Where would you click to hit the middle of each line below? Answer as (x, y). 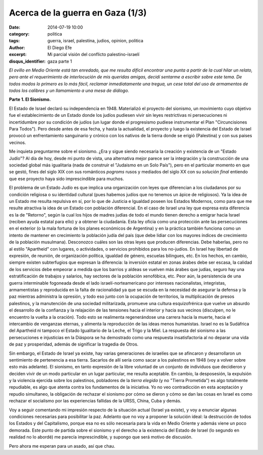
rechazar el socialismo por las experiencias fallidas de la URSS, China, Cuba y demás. (95, 401)
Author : (17, 47)
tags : (14, 41)
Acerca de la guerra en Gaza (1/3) (78, 13)
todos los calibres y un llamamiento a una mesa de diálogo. (69, 91)
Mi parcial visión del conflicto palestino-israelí (94, 55)
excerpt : (18, 55)
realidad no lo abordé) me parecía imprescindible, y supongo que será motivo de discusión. (101, 437)
